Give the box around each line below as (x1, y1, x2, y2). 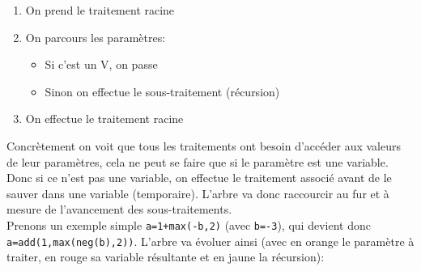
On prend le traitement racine (25, 2, 175, 18)
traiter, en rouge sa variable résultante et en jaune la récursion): (6, 248, 325, 265)
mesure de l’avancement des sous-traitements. (6, 201, 232, 218)
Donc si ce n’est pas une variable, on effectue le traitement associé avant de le (6, 169, 392, 186)
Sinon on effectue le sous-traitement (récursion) (45, 83, 280, 100)
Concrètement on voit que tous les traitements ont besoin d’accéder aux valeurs (6, 137, 401, 154)
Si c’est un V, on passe (45, 56, 158, 73)
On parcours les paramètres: (25, 28, 166, 45)
